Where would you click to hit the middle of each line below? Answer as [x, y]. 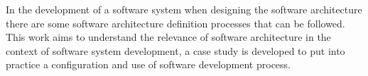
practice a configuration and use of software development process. [148, 64]
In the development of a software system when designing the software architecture [184, 9]
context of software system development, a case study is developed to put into [175, 50]
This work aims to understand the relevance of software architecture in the [168, 37]
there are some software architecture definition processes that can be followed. [175, 23]
